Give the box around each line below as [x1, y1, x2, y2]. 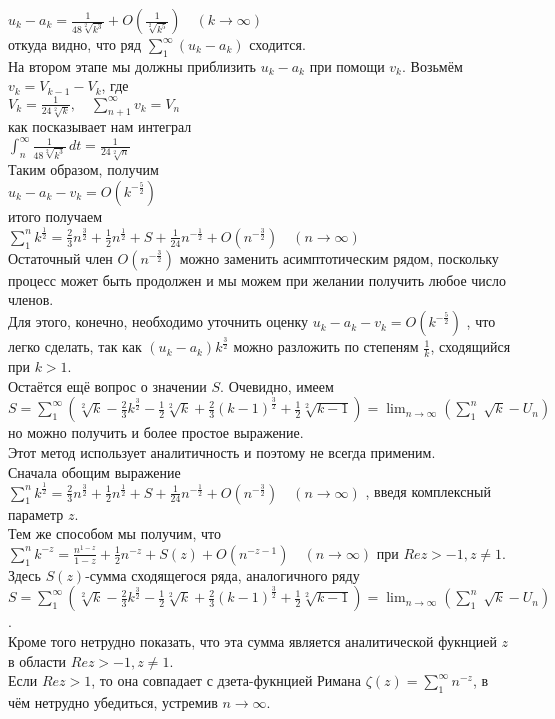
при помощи [309, 55, 385, 76]
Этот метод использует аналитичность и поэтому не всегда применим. [8, 442, 436, 463]
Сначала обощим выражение [8, 461, 181, 482]
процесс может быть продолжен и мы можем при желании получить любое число [8, 269, 507, 290]
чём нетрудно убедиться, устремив [8, 691, 218, 712]
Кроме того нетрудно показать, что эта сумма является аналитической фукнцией [8, 630, 497, 651]
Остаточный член [8, 247, 113, 268]
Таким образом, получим [8, 159, 159, 180]
